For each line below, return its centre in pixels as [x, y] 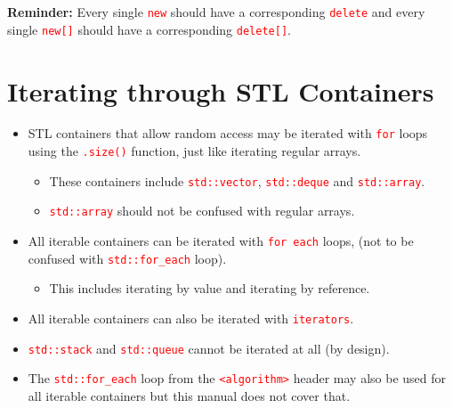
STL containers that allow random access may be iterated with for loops [228, 133]
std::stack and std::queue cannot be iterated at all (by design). [209, 348]
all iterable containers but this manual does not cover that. [189, 395]
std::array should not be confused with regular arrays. [202, 211]
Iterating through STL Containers [221, 90]
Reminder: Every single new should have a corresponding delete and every [216, 12]
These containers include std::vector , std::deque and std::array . [237, 180]
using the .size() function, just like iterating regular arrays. [194, 151]
